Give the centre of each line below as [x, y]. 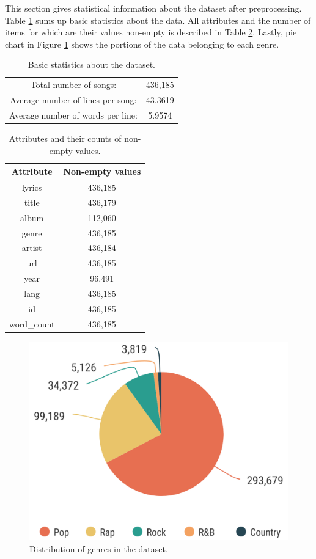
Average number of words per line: [73, 115]
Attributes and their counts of [65, 138]
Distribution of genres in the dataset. [99, 548]
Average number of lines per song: [73, 100]
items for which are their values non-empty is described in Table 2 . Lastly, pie [151, 32]
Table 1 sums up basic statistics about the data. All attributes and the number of [158, 20]
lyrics [32, 187]
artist [32, 248]
